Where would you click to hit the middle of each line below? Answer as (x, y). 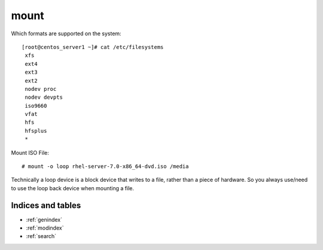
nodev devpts (44, 97)
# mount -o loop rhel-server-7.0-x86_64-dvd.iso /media (105, 167)
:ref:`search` (41, 236)
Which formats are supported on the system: (66, 33)
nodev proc (41, 89)
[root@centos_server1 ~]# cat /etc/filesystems (93, 47)
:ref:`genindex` (44, 219)
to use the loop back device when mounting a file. (73, 188)
